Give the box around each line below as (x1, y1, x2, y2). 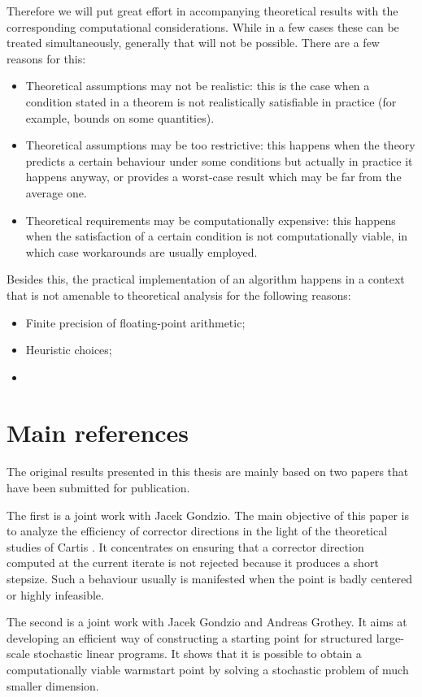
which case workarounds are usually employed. (25, 243, 258, 260)
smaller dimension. (7, 677, 99, 694)
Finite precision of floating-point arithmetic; (25, 314, 246, 331)
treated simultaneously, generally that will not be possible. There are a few (7, 34, 380, 51)
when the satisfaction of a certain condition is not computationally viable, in (25, 227, 408, 245)
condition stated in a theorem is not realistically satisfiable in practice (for (25, 93, 397, 110)
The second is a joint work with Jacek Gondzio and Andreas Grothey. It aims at (7, 613, 407, 630)
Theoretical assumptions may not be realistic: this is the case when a (25, 77, 370, 94)
